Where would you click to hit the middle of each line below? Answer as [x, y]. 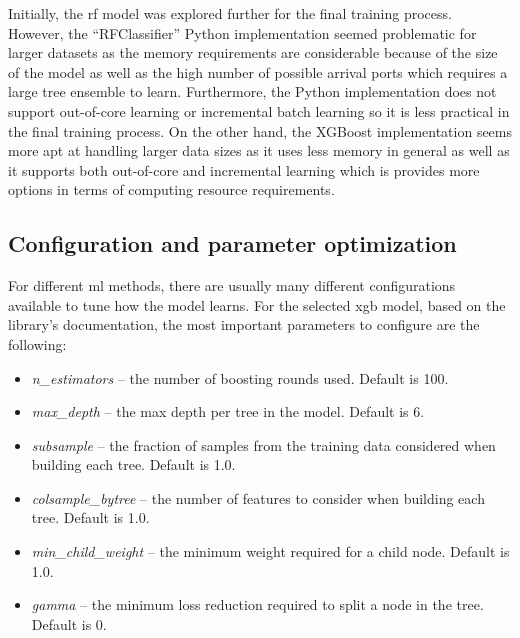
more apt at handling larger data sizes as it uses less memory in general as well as [259, 150]
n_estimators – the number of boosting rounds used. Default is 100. [240, 377]
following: [37, 343]
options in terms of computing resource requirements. [171, 189]
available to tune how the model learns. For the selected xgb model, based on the [257, 304]
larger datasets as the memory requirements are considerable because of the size [253, 52]
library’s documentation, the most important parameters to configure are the [244, 324]
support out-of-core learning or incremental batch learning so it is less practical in [259, 110]
